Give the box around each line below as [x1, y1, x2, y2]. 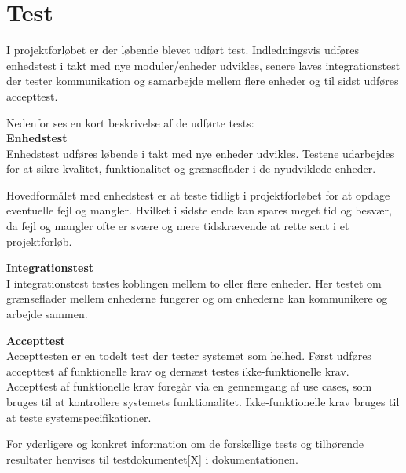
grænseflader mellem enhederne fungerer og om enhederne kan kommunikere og [6, 290, 388, 306]
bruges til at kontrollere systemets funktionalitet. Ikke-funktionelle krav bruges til [6, 394, 400, 409]
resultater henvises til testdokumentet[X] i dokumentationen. [6, 450, 298, 467]
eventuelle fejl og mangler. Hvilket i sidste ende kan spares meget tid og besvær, [6, 202, 392, 218]
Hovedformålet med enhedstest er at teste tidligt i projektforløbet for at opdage [6, 186, 390, 203]
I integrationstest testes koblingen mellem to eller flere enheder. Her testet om [6, 274, 382, 291]
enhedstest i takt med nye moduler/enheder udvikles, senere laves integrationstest [6, 57, 401, 73]
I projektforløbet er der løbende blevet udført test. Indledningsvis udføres [6, 42, 359, 58]
